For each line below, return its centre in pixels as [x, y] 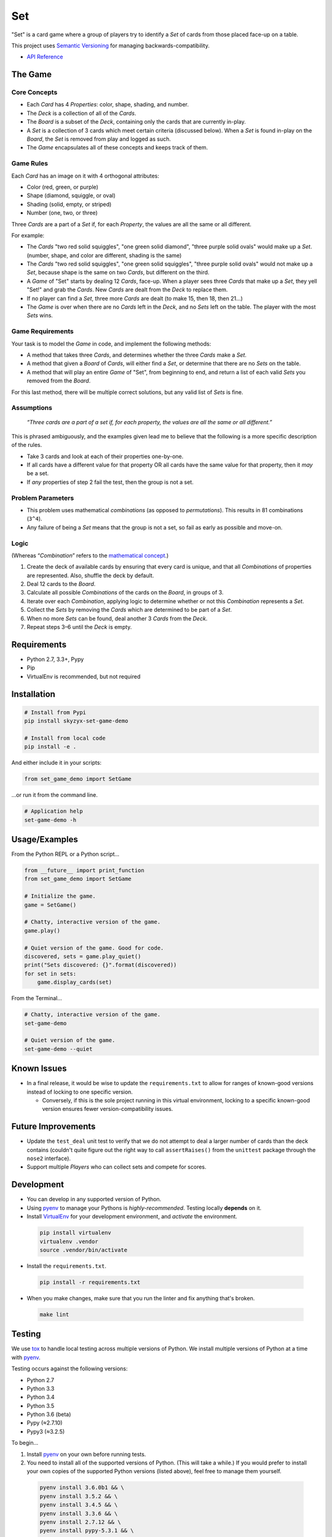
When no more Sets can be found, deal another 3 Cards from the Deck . [117, 618]
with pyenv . [26, 1357]
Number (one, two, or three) [62, 213]
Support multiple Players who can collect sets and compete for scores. [117, 1167]
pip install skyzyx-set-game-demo [76, 721]
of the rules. [27, 445]
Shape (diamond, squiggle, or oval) [71, 196]
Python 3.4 [41, 1397]
